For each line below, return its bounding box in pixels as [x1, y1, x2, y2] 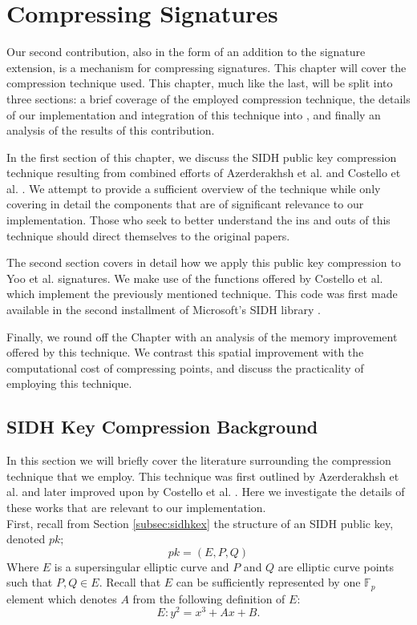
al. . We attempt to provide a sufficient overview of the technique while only [6, 179, 381, 196]
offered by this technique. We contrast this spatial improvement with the [6, 344, 364, 361]
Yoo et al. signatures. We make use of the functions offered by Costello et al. [6, 269, 383, 286]
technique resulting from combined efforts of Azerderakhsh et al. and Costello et [6, 164, 401, 181]
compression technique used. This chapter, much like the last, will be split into [6, 75, 393, 91]
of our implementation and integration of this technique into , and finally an [6, 106, 381, 123]
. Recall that [99, 574, 161, 591]
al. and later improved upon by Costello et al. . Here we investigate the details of [6, 483, 405, 500]
